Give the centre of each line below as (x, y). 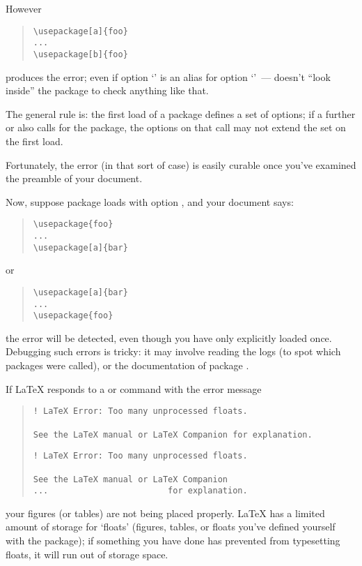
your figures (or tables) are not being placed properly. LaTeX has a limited (165, 513)
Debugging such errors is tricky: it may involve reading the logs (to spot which (173, 351)
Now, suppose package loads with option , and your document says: (150, 201)
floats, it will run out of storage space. (87, 554)
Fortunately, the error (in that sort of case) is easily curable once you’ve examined (181, 164)
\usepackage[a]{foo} (80, 31)
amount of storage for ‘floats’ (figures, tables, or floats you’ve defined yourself (171, 527)
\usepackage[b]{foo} (80, 54)
